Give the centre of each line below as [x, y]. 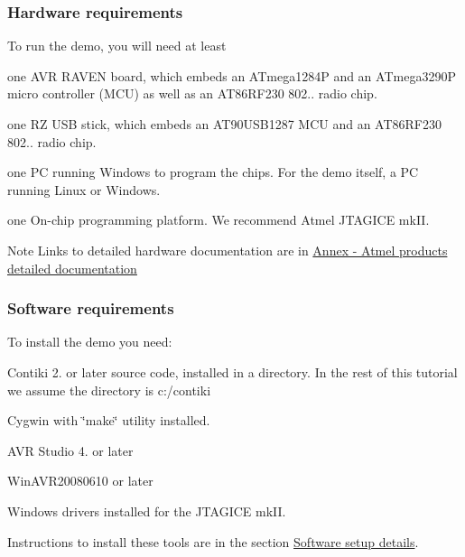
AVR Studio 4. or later [70, 450]
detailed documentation [72, 268]
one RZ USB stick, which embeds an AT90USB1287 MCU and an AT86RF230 [224, 124]
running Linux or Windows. [84, 189]
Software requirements [91, 308]
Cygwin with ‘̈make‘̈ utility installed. [109, 420]
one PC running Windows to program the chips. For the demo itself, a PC [213, 172]
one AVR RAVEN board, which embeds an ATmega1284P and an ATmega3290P [232, 75]
